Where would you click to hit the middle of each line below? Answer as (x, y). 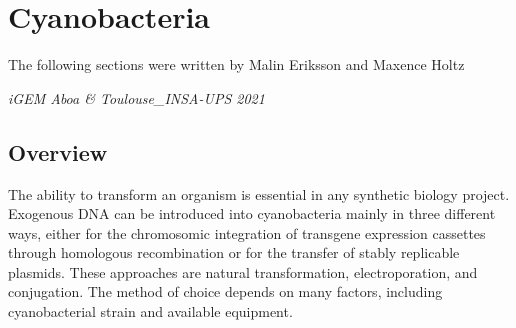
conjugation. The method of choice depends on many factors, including (225, 291)
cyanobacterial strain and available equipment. (150, 311)
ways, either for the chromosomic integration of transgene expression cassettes (247, 232)
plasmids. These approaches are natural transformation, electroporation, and (243, 271)
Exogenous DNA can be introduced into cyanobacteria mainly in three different (252, 213)
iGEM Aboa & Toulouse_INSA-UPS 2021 (136, 97)
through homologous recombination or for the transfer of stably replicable (234, 252)
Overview (58, 151)
